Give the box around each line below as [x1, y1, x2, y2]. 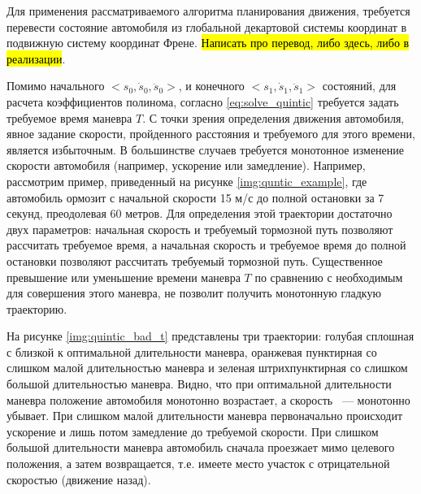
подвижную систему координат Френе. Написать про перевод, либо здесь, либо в [7, 34, 410, 51]
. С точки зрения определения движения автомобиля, [142, 109, 405, 126]
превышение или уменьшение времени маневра [7, 268, 241, 285]
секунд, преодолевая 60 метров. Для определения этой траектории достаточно [7, 205, 393, 222]
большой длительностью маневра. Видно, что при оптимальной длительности [7, 375, 392, 392]
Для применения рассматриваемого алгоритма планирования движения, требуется [7, 2, 410, 19]
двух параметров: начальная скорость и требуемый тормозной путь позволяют [7, 220, 393, 237]
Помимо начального [7, 77, 105, 94]
